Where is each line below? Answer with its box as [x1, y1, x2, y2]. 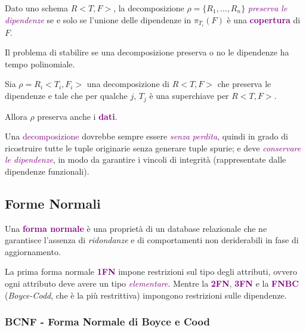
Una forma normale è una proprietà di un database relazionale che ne [5, 222, 267, 234]
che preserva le [217, 77, 271, 90]
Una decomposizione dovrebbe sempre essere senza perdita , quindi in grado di [5, 130, 288, 142]
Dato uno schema [5, 2, 69, 14]
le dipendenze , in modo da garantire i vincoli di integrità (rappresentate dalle [5, 153, 286, 166]
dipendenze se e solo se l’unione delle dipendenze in [5, 13, 191, 26]
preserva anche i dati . [37, 110, 118, 122]
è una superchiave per [149, 89, 229, 102]
